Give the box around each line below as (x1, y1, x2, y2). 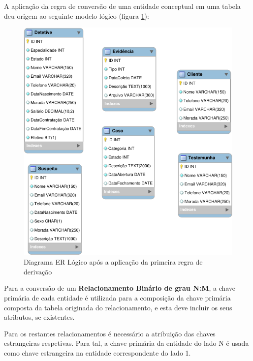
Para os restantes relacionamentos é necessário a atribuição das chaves (4, 328, 216, 338)
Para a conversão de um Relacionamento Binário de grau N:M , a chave (4, 283, 236, 293)
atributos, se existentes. (4, 312, 75, 322)
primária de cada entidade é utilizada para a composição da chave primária (4, 293, 231, 303)
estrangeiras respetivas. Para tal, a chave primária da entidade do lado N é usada (4, 338, 249, 348)
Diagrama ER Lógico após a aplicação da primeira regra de (24, 257, 203, 267)
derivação (24, 266, 52, 276)
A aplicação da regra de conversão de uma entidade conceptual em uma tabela (4, 1, 241, 11)
